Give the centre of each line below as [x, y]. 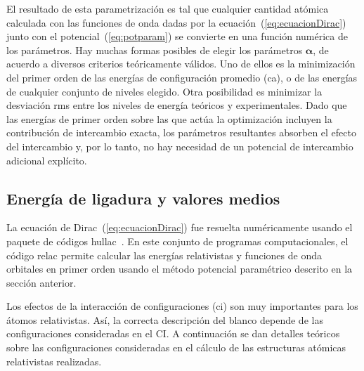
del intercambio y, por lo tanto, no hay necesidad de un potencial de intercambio [180, 146]
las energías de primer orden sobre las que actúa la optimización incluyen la [169, 118]
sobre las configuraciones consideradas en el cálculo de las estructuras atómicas [176, 347]
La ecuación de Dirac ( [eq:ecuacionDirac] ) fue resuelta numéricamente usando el [180, 227]
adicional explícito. [47, 160]
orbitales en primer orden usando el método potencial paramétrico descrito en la [180, 269]
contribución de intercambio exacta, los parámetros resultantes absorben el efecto [181, 132]
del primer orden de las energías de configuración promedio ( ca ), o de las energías [182, 77]
